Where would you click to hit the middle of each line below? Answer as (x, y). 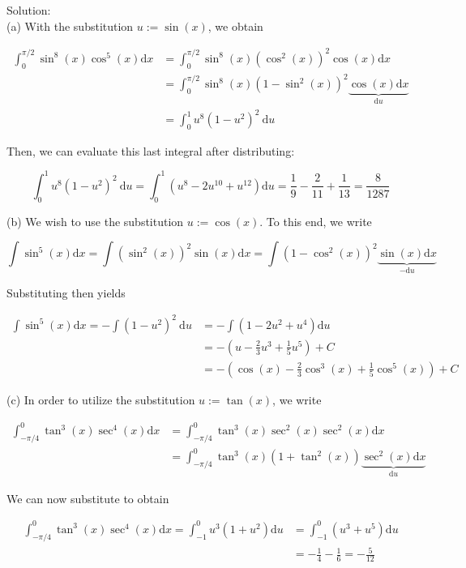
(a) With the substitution (70, 26)
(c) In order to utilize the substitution (101, 399)
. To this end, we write (316, 221)
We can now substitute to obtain (88, 498)
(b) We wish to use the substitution (95, 221)
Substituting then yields (66, 292)
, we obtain (235, 26)
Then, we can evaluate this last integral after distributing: (151, 150)
